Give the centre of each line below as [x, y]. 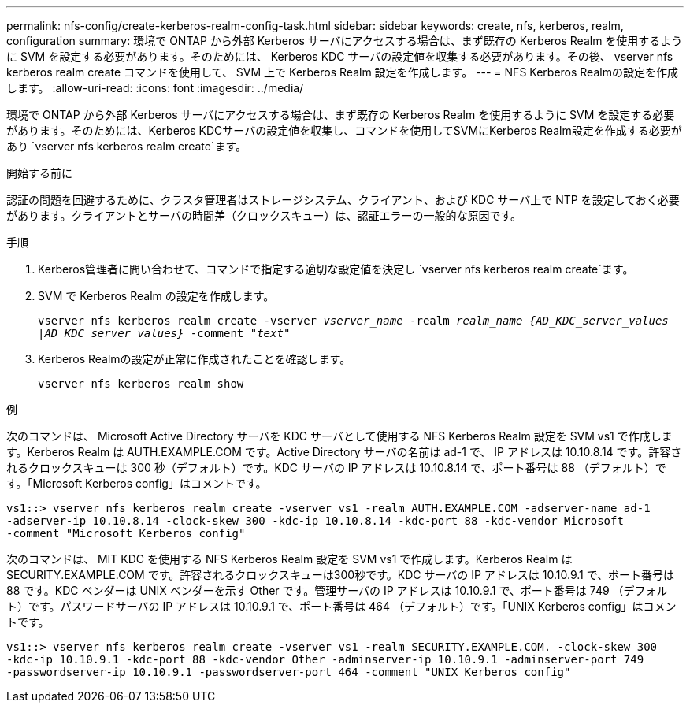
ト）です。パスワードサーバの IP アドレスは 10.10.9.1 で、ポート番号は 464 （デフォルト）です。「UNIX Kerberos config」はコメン [341, 606]
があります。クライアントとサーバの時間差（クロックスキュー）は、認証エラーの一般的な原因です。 [264, 215]
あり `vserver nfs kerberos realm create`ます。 [127, 146]
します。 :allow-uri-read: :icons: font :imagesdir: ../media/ [155, 88]
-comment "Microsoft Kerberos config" [126, 533]
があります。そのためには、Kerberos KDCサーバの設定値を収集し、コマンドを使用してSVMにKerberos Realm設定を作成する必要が [344, 130]
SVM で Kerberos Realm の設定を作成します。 [156, 296]
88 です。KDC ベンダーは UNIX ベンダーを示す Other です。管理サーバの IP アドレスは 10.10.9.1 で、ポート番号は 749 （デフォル [337, 590]
